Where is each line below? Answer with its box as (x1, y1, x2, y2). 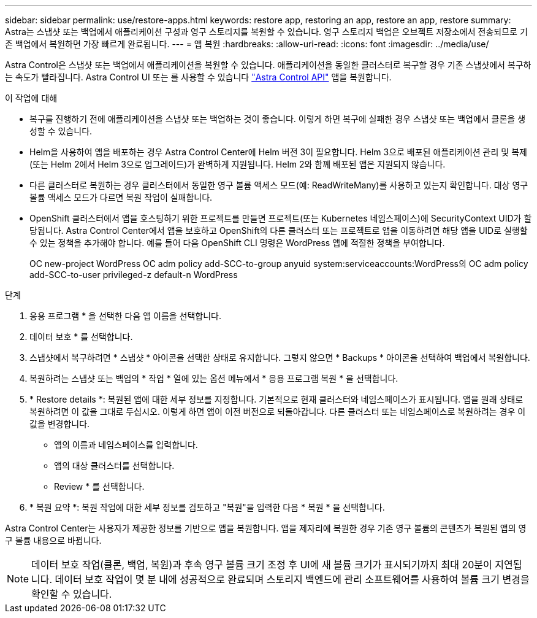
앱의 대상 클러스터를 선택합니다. (54, 460, 175, 471)
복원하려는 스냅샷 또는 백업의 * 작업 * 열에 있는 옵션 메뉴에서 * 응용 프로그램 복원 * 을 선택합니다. (29, 373, 398, 384)
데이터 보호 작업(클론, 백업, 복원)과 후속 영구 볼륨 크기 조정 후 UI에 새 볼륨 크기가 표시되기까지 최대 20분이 (31, 558, 492, 571)
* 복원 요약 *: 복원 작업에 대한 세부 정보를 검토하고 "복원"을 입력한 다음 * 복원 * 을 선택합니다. (29, 502, 385, 512)
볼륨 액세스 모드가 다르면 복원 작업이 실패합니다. (29, 192, 213, 203)
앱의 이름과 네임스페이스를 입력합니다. (54, 439, 198, 450)
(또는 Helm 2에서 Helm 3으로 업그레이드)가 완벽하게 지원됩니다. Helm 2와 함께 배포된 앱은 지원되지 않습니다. (29, 159, 446, 169)
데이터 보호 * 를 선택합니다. (29, 331, 133, 342)
